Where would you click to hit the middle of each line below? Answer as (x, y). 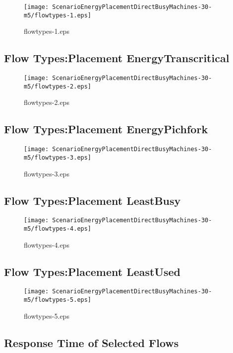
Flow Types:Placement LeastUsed (92, 271)
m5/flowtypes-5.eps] (58, 300)
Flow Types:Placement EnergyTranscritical (117, 58)
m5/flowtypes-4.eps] (58, 228)
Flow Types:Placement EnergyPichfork (106, 129)
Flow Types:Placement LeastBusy (92, 200)
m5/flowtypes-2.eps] (58, 86)
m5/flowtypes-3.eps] (58, 157)
